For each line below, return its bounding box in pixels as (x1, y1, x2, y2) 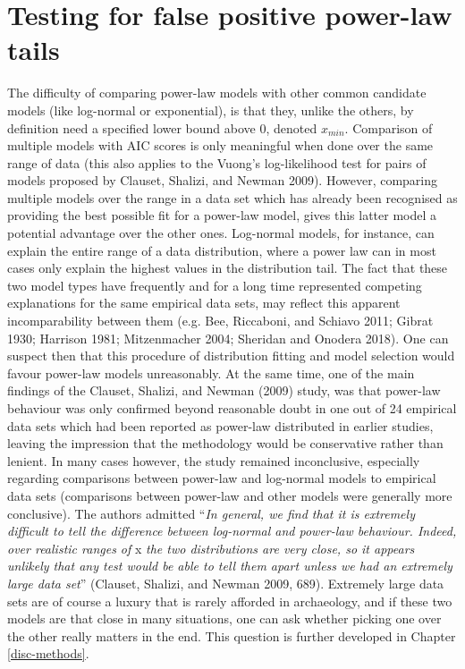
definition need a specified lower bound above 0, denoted (7, 118, 317, 137)
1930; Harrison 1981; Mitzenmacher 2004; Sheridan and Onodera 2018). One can (7, 328, 449, 347)
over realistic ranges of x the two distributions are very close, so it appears (7, 538, 415, 557)
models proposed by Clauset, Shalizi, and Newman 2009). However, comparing (7, 171, 438, 190)
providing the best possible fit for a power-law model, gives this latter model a (7, 206, 437, 224)
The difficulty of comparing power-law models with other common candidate (7, 83, 427, 102)
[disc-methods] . (7, 644, 89, 663)
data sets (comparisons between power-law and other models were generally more (7, 486, 452, 504)
